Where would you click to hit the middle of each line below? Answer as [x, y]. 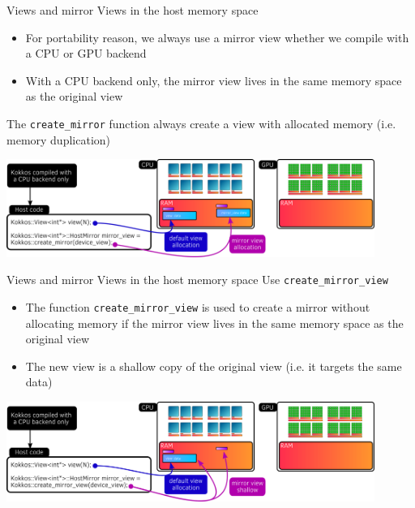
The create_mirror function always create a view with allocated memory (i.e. [201, 123]
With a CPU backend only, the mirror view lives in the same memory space [214, 80]
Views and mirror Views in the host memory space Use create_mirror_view [197, 280]
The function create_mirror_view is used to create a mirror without [198, 306]
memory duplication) [59, 139]
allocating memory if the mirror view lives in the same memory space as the [214, 323]
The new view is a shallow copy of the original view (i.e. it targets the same [214, 366]
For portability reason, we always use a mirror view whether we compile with [217, 37]
